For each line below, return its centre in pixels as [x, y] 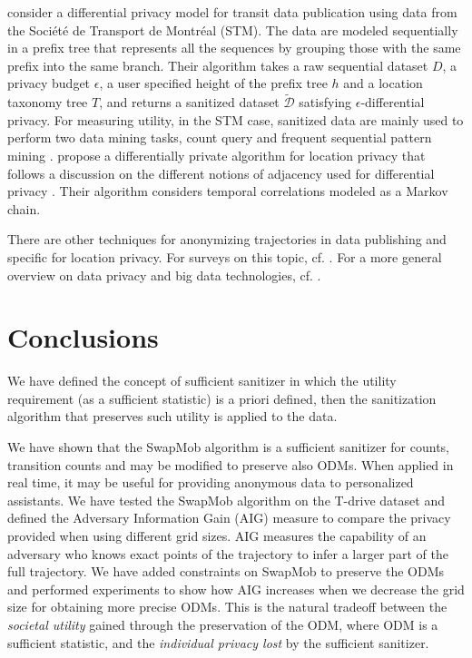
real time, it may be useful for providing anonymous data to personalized [211, 482]
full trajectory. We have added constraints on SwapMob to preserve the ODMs [226, 571]
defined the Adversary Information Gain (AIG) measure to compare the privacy [229, 518]
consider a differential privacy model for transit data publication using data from [232, 12]
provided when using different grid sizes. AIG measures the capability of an [217, 535]
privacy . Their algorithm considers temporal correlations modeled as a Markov [228, 191]
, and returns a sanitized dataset [189, 102]
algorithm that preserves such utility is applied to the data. [172, 416]
